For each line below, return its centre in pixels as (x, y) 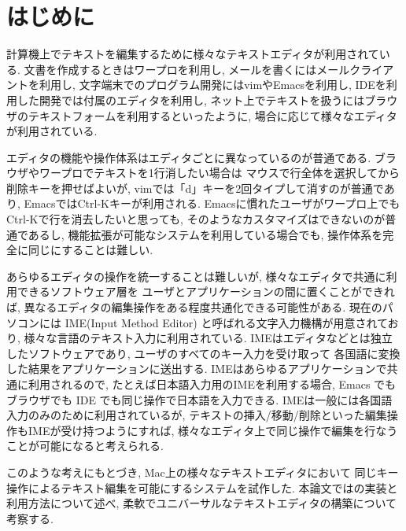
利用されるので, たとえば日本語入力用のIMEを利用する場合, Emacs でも (212, 384)
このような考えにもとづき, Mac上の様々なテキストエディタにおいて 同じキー (203, 472)
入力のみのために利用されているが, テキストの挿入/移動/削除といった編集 (197, 415)
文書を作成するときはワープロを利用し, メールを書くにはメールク (192, 69)
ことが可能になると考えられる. (85, 446)
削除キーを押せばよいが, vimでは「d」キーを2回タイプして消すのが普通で (195, 188)
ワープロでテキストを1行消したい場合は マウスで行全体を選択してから (219, 173)
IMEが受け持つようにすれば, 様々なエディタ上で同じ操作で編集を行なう (213, 430)
